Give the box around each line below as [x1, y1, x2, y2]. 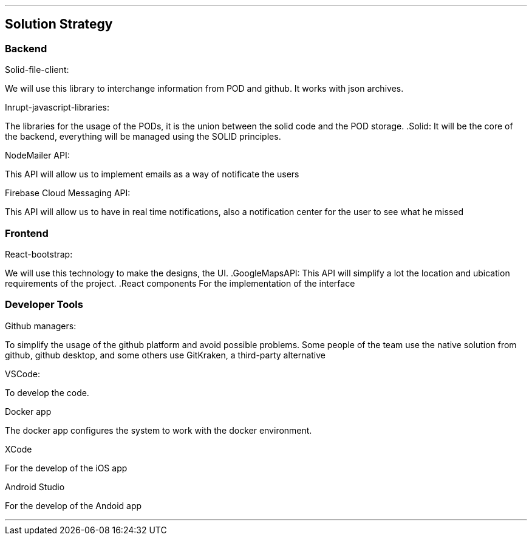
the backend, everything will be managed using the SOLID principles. [5, 131, 281, 142]
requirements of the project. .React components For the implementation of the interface [5, 278, 355, 289]
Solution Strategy [5, 16, 113, 32]
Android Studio [5, 481, 65, 492]
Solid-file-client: [5, 64, 69, 75]
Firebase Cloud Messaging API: [5, 188, 131, 199]
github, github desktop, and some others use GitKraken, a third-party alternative [5, 349, 326, 360]
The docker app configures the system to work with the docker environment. [5, 425, 312, 436]
